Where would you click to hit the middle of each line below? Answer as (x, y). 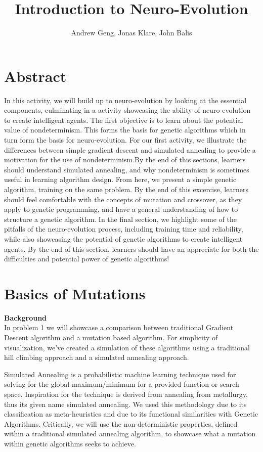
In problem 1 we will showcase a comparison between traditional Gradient (119, 327)
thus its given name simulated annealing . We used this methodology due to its (125, 404)
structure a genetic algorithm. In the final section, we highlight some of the (120, 219)
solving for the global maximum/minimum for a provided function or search (122, 384)
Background (26, 317)
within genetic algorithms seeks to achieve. (70, 443)
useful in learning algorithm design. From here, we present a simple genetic (120, 179)
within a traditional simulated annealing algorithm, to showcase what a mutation (130, 434)
